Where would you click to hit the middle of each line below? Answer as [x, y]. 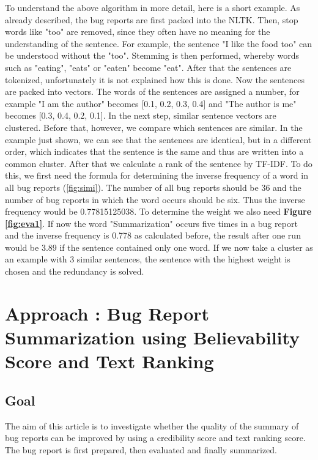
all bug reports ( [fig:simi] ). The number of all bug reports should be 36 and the [153, 187]
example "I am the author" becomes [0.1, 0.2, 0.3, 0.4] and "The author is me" [151, 103]
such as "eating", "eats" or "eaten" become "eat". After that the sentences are [148, 67]
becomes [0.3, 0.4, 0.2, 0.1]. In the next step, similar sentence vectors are [141, 115]
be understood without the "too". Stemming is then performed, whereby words [152, 55]
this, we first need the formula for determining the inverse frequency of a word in [157, 175]
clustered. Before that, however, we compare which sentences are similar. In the [154, 127]
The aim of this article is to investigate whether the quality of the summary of [152, 425]
